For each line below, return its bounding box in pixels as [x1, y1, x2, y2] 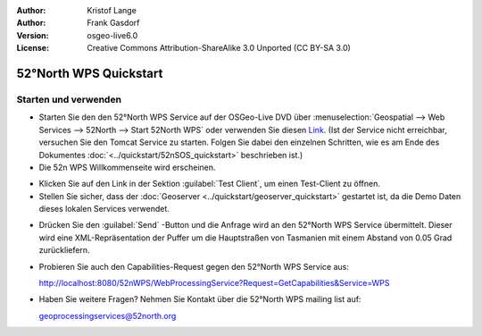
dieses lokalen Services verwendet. [38, 204, 170, 214]
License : [16, 43, 49, 54]
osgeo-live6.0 [87, 29, 138, 40]
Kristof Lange [87, 5, 137, 15]
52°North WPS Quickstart [16, 65, 163, 80]
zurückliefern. [38, 245, 90, 256]
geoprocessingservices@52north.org [38, 310, 177, 321]
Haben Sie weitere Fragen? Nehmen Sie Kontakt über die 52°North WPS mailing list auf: [38, 294, 361, 305]
